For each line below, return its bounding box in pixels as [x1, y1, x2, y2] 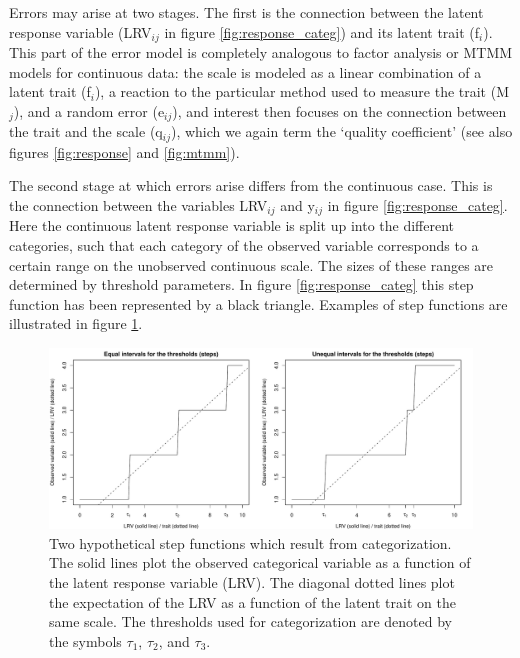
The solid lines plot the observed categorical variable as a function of [49, 552, 471, 573]
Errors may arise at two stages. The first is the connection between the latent [9, 2, 484, 22]
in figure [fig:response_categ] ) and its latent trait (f [164, 21, 480, 42]
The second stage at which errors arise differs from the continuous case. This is [9, 175, 493, 196]
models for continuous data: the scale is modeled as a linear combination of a [9, 61, 482, 82]
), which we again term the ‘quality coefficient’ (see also [170, 121, 513, 142]
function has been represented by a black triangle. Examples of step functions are [9, 293, 508, 314]
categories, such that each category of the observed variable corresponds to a [9, 234, 479, 255]
